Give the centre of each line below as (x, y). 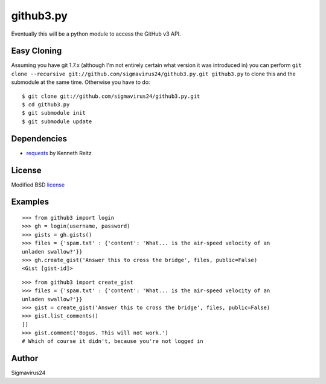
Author (25, 358)
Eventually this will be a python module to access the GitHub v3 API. (96, 34)
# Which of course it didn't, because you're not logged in (113, 341)
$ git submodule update (57, 121)
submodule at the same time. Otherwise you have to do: (81, 82)
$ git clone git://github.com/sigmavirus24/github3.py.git (111, 96)
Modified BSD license (38, 185)
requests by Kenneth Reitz (59, 153)
